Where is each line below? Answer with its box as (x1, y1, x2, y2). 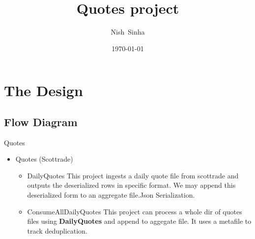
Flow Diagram (4, 114, 78, 129)
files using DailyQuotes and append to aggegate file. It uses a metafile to (27, 216, 252, 226)
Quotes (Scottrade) (15, 154, 73, 164)
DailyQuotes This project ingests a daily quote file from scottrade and (27, 170, 239, 180)
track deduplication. (27, 225, 87, 236)
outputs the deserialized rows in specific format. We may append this (27, 180, 236, 190)
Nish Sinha (111, 27, 145, 37)
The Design (4, 80, 83, 101)
